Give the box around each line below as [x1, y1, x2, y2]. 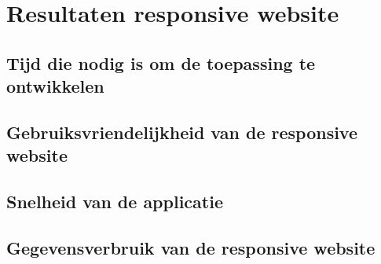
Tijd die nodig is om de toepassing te [6, 50, 316, 75]
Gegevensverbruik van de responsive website [6, 235, 376, 259]
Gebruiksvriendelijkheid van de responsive [6, 119, 358, 144]
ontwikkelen [6, 74, 104, 98]
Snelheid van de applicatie [6, 189, 223, 214]
